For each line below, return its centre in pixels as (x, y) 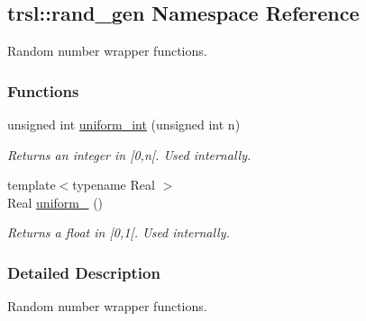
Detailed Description (84, 272)
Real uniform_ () (55, 202)
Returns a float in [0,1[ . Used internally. (119, 232)
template (32, 185)
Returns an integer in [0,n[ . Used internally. (129, 154)
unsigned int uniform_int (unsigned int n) (124, 125)
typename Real (114, 185)
